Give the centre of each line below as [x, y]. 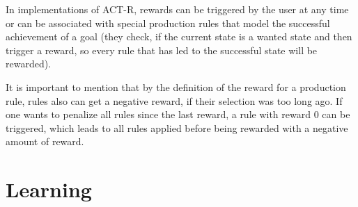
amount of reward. [45, 141]
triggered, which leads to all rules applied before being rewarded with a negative [177, 127]
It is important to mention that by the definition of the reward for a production [176, 86]
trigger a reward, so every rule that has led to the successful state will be [162, 50]
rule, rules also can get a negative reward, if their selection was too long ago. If [174, 100]
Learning [49, 189]
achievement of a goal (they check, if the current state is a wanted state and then [179, 36]
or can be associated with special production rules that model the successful [168, 23]
